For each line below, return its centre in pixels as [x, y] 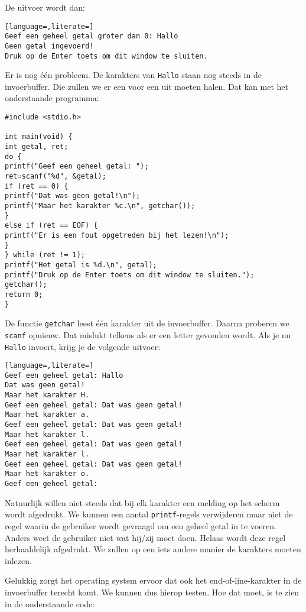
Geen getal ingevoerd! [49, 46]
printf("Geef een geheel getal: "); [77, 166]
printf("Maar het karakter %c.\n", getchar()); [100, 205]
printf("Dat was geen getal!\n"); [73, 196]
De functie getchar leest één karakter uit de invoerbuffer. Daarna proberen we [147, 323]
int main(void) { [39, 137]
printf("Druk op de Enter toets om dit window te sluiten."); [130, 275]
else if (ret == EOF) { [51, 226]
